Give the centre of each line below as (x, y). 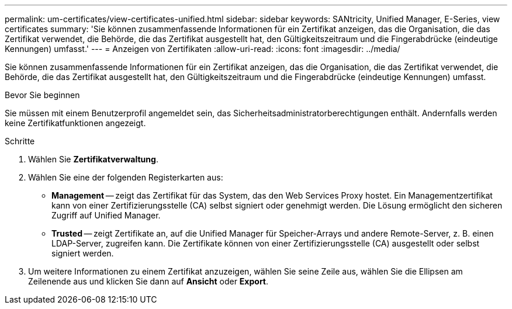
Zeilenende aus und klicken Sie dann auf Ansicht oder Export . (148, 281)
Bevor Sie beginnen (42, 95)
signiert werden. (83, 253)
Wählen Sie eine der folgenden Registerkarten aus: (126, 177)
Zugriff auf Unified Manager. (106, 215)
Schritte (20, 141)
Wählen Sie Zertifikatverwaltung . (93, 159)
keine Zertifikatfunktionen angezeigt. (75, 123)
